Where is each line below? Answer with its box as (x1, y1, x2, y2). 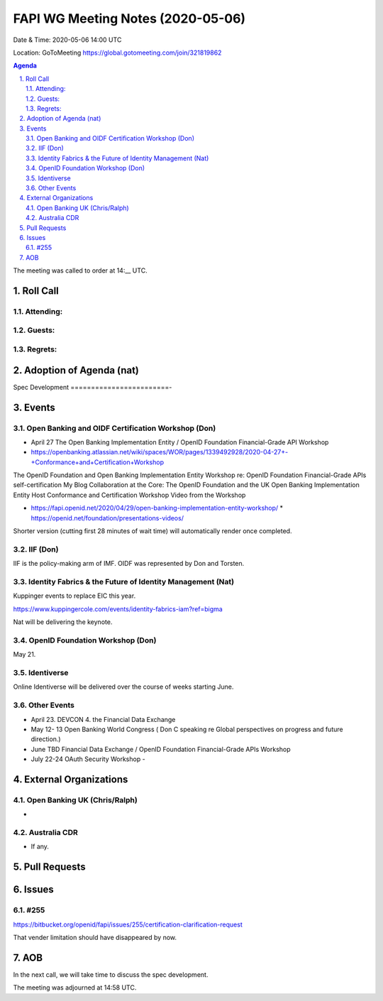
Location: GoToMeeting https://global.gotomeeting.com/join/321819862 (13, 48, 222, 57)
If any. (30, 842, 50, 851)
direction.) (30, 735, 61, 743)
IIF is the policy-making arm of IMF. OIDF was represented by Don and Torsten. (13, 559, 245, 568)
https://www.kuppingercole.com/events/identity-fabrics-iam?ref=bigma (13, 604, 223, 613)
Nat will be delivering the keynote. (13, 618, 113, 626)
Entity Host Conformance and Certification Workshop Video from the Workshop (13, 491, 246, 499)
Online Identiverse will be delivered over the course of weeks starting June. (13, 682, 234, 691)
